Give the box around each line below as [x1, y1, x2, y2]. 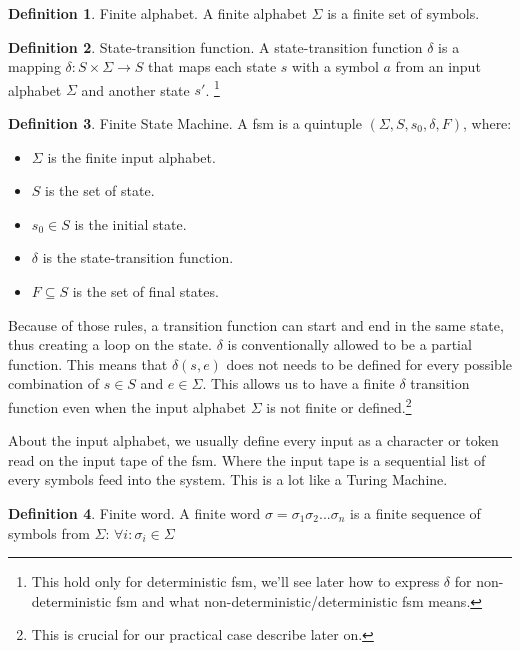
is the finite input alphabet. [47, 146, 216, 167]
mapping [8, 56, 61, 77]
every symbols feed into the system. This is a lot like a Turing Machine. [8, 469, 448, 490]
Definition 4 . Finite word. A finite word [8, 503, 261, 523]
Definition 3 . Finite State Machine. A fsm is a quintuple [8, 113, 362, 134]
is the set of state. [45, 180, 155, 201]
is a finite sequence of [350, 503, 481, 523]
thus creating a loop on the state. [8, 334, 212, 355]
